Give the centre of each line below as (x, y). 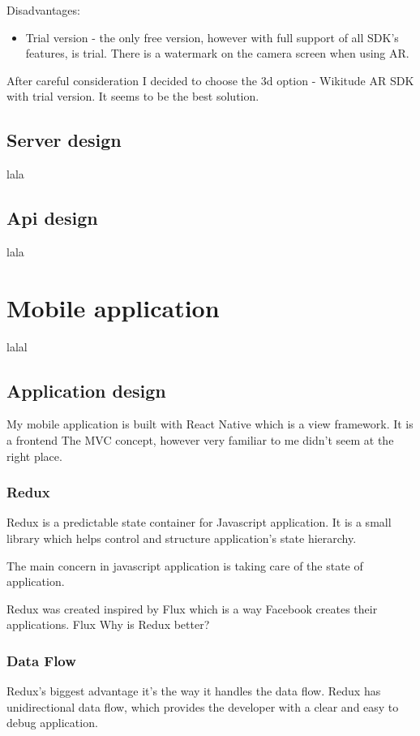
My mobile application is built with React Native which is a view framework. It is (210, 424)
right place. (34, 456)
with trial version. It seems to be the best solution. (133, 96)
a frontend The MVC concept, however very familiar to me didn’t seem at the (200, 440)
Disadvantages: (43, 10)
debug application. (52, 723)
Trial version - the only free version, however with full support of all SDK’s (212, 37)
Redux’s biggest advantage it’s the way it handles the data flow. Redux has (194, 691)
